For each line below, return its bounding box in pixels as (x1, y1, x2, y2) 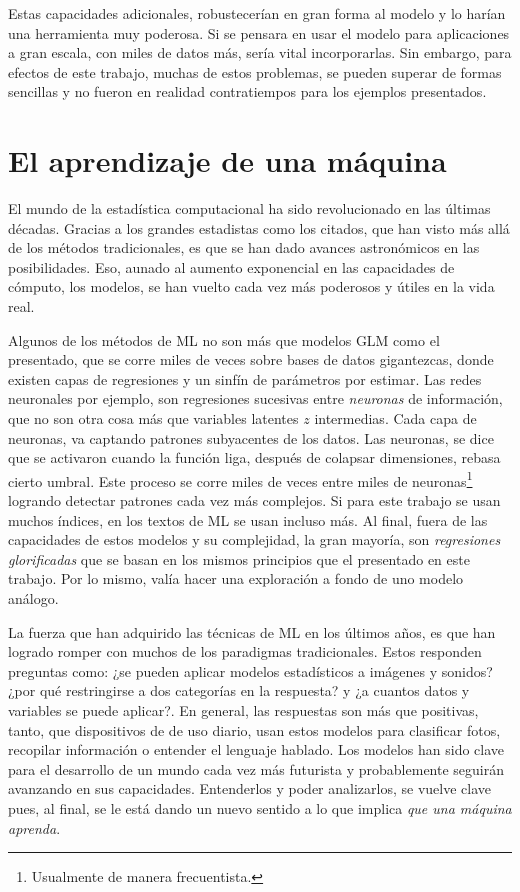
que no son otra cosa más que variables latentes (8, 408, 299, 429)
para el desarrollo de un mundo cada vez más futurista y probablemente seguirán (8, 758, 504, 779)
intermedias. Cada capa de (314, 408, 477, 429)
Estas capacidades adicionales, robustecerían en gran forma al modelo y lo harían (8, 3, 506, 23)
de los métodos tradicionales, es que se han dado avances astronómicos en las (8, 237, 480, 258)
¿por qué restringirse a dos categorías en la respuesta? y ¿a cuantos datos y (8, 680, 470, 701)
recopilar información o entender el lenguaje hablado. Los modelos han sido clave (8, 739, 505, 760)
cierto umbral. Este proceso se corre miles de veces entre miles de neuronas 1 (8, 467, 473, 491)
